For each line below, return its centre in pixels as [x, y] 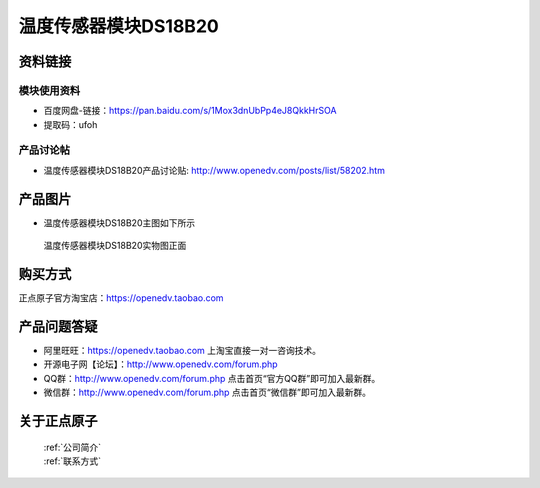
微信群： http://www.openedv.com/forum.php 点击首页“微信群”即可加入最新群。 [207, 392]
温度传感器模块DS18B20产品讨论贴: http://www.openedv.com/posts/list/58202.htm [214, 170]
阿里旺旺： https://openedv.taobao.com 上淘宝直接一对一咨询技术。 [182, 350]
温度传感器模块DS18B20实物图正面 [115, 246]
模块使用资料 [49, 90]
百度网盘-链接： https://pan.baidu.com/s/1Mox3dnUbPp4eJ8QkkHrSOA [190, 111]
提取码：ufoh [70, 124]
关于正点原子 [58, 420]
